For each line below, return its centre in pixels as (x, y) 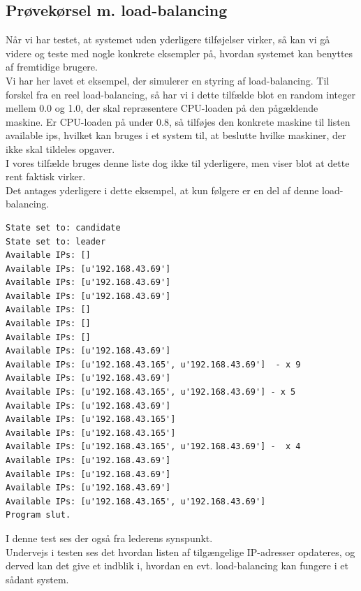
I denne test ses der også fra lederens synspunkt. (109, 538)
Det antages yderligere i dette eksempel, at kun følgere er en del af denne (162, 190)
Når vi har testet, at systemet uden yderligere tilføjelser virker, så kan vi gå (168, 39)
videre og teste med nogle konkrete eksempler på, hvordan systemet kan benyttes (179, 53)
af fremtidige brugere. (52, 67)
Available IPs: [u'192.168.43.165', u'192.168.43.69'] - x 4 (153, 447)
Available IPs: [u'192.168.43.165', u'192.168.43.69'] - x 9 (153, 364)
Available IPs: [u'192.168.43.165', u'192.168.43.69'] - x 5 (151, 392)
